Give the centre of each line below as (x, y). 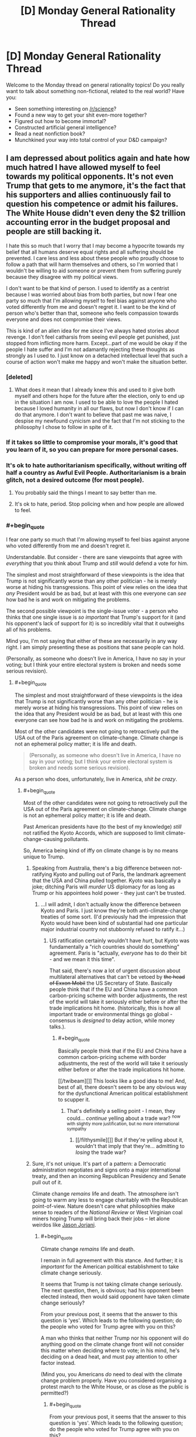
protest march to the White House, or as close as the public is (115, 1387)
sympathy (77, 1129)
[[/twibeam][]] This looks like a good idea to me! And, (122, 1081)
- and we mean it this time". (82, 959)
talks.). (57, 1027)
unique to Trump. (44, 857)
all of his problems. (29, 629)
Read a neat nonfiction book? (50, 134)
